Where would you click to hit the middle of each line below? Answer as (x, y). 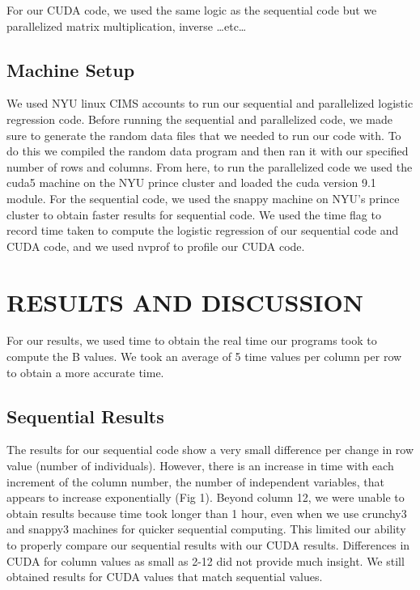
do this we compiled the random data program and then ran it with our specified (208, 151)
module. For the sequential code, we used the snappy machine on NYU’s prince (203, 198)
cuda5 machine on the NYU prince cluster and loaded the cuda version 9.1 (191, 183)
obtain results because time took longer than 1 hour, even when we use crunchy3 (207, 513)
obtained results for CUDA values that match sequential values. (165, 577)
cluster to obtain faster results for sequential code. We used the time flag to (194, 214)
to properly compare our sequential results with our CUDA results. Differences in (208, 545)
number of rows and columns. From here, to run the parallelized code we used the (210, 166)
